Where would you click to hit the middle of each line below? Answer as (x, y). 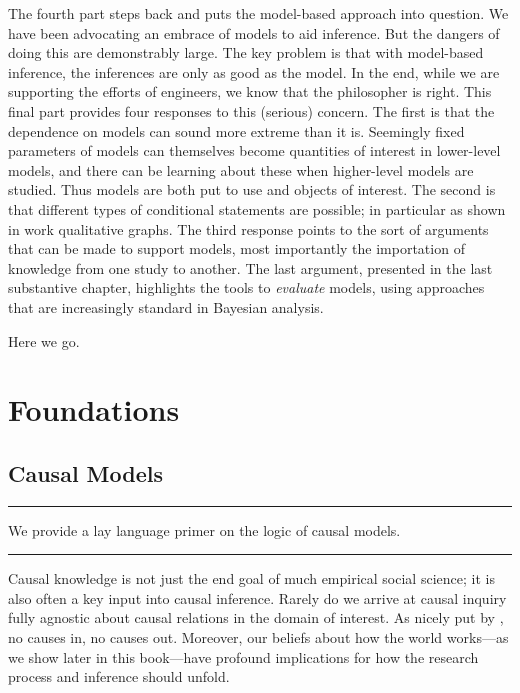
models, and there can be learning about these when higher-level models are (241, 169)
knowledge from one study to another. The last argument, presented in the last (250, 267)
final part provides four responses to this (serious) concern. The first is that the (251, 110)
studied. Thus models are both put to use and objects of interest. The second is (252, 189)
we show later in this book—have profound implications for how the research (243, 656)
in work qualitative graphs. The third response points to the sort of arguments (248, 228)
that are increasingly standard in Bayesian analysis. (166, 306)
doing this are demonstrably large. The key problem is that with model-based (246, 52)
